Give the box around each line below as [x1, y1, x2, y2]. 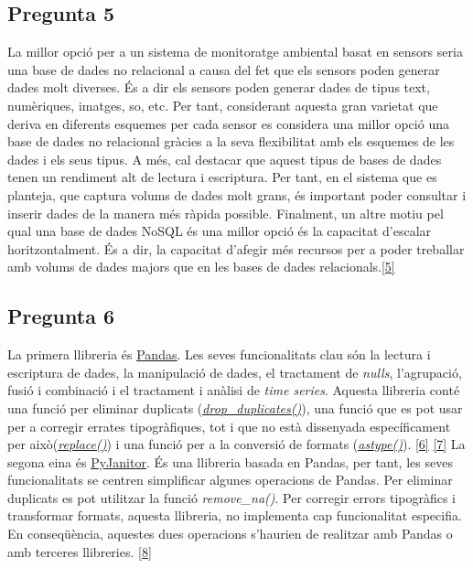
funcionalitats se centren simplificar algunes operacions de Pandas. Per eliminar [7, 470, 453, 489]
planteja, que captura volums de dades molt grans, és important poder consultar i [7, 185, 467, 204]
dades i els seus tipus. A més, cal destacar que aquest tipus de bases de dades [7, 149, 442, 168]
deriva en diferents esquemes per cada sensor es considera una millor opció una [7, 113, 449, 133]
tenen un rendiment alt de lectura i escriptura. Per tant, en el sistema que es [7, 167, 437, 187]
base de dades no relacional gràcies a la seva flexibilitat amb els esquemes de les [7, 132, 455, 151]
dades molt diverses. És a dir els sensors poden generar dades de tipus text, [7, 78, 430, 97]
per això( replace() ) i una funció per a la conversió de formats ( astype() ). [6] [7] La [7, 434, 466, 454]
